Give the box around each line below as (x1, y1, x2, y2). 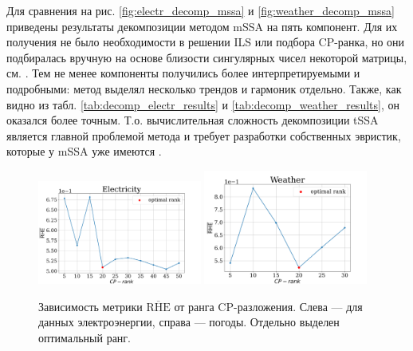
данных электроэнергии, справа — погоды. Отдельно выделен (38, 314, 340, 330)
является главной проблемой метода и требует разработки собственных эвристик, (6, 127, 401, 144)
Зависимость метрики (38, 298, 143, 314)
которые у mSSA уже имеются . (6, 143, 162, 160)
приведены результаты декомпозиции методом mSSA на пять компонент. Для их (6, 18, 398, 34)
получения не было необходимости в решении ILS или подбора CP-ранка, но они (6, 34, 405, 50)
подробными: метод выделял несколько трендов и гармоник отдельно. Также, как (6, 80, 402, 97)
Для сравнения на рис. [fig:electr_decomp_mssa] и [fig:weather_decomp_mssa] (6, 2, 395, 18)
